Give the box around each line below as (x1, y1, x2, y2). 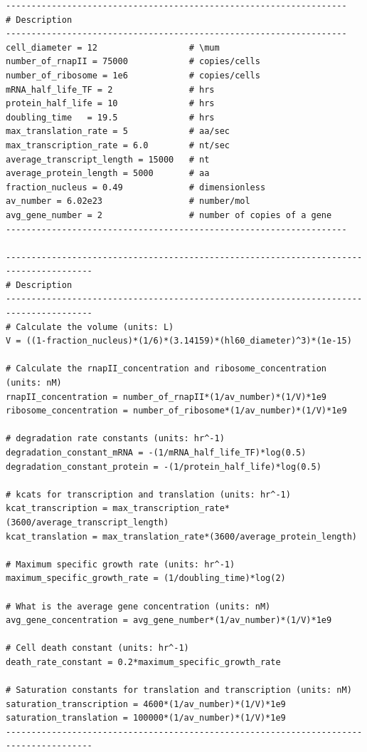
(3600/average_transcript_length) (6, 517, 169, 527)
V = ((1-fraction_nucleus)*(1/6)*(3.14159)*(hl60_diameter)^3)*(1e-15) (6, 336, 352, 346)
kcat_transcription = (6, 503, 108, 514)
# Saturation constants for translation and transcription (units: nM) (6, 685, 352, 696)
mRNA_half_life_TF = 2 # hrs (6, 84, 215, 95)
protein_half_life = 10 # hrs (6, 98, 215, 109)
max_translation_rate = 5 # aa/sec (6, 126, 230, 137)
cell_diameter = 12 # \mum (6, 42, 220, 53)
